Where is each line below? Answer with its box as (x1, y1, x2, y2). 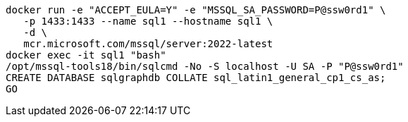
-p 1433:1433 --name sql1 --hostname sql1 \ (23, 16, 273, 27)
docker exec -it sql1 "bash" (6, 49, 166, 61)
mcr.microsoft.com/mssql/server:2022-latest (23, 38, 273, 49)
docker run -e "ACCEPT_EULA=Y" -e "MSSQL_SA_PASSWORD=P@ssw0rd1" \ (6, 4, 386, 16)
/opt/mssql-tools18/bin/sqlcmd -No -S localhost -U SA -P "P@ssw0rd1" (6, 61, 404, 72)
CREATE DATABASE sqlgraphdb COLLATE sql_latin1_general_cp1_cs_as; (6, 72, 386, 83)
